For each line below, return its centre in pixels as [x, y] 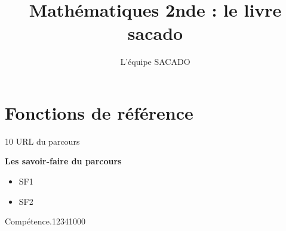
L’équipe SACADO [155, 62]
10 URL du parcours [42, 141]
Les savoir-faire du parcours [63, 161]
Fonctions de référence [99, 112]
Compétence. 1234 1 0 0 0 [45, 221]
